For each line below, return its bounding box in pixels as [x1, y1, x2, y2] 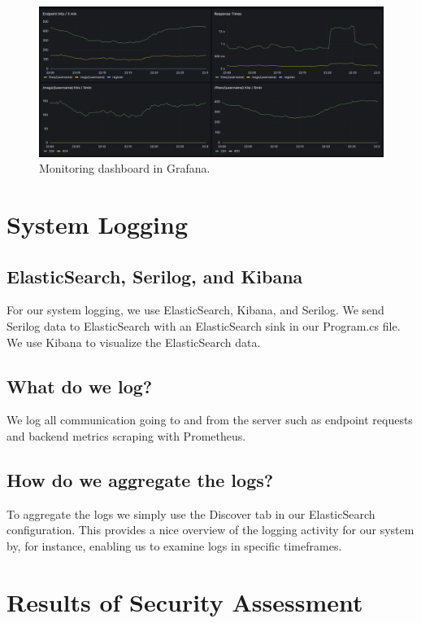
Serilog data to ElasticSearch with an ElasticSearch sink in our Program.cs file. [7, 318, 401, 335]
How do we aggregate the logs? [7, 467, 274, 492]
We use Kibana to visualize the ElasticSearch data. [7, 333, 261, 350]
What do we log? [7, 373, 153, 398]
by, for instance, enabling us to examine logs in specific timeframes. [7, 537, 342, 554]
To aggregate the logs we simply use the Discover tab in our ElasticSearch [7, 505, 375, 522]
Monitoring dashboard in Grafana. [39, 160, 210, 177]
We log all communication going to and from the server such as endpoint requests [7, 411, 413, 428]
